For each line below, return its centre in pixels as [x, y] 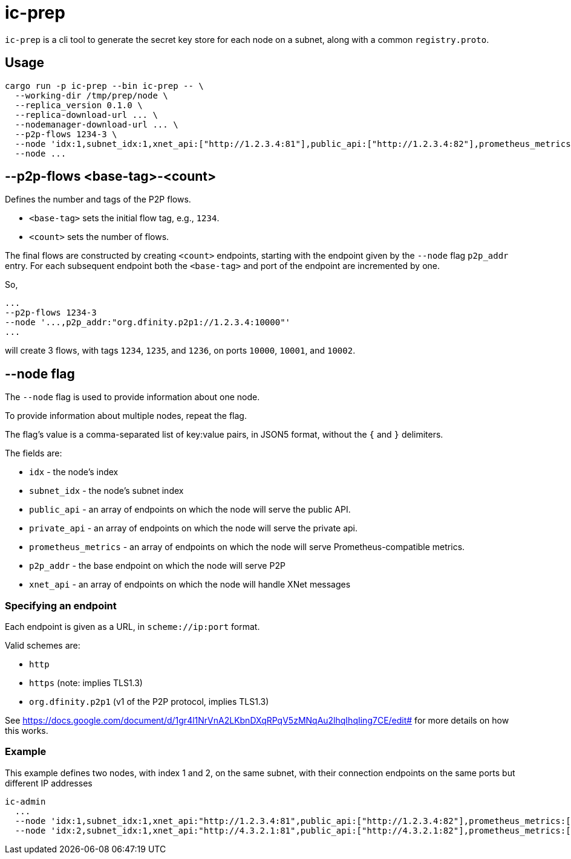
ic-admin [25, 801]
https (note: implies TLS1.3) [86, 683]
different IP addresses [49, 783]
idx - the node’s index [74, 472]
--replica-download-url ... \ [86, 115]
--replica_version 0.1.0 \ [79, 105]
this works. [27, 731]
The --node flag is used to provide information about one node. [132, 397]
